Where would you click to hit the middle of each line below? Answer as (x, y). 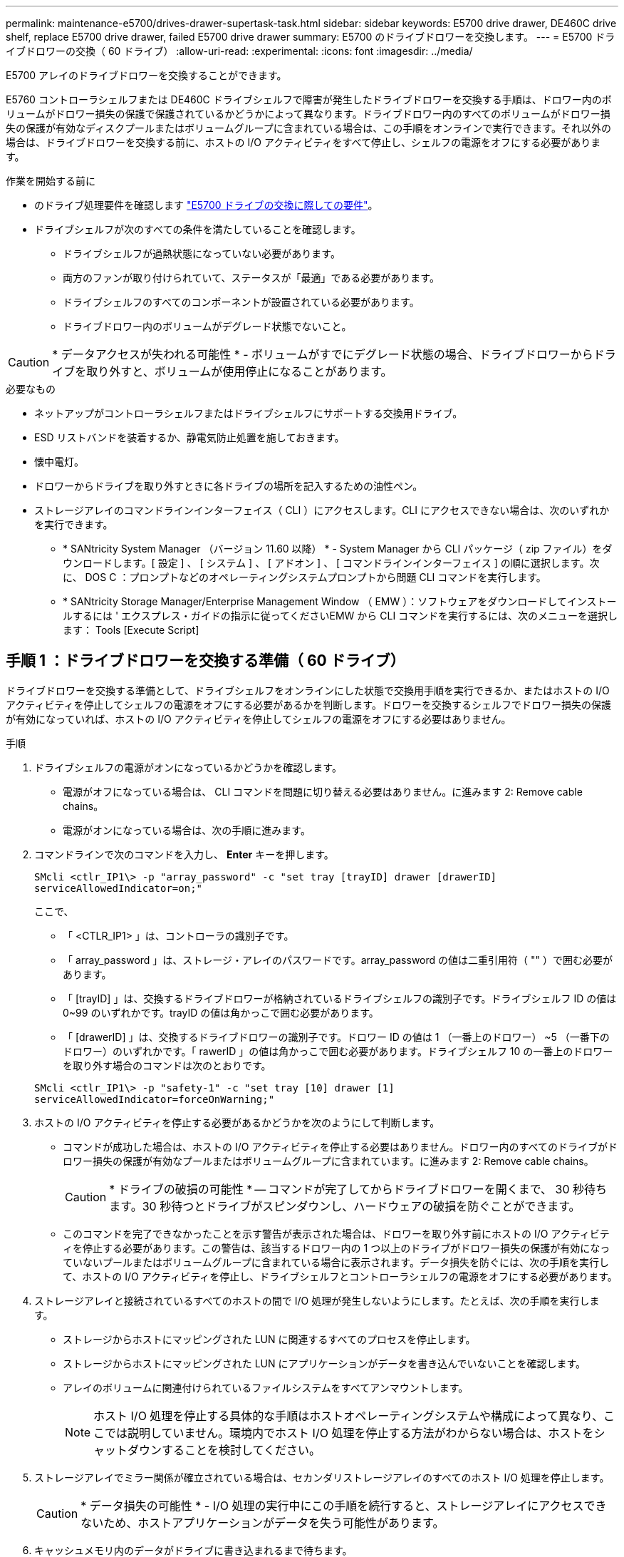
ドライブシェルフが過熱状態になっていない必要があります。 (202, 253)
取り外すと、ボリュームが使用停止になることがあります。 (239, 371)
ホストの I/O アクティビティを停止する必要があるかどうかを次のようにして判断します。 (237, 1122)
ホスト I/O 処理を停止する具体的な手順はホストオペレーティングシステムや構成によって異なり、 (349, 1415)
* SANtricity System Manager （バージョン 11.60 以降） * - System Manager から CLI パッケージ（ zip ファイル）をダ (338, 549)
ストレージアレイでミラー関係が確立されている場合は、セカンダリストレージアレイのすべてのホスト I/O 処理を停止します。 (322, 1477)
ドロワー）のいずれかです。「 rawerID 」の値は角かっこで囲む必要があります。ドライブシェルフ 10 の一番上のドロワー (338, 1051)
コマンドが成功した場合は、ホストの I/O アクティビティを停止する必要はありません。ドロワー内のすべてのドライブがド (340, 1146)
